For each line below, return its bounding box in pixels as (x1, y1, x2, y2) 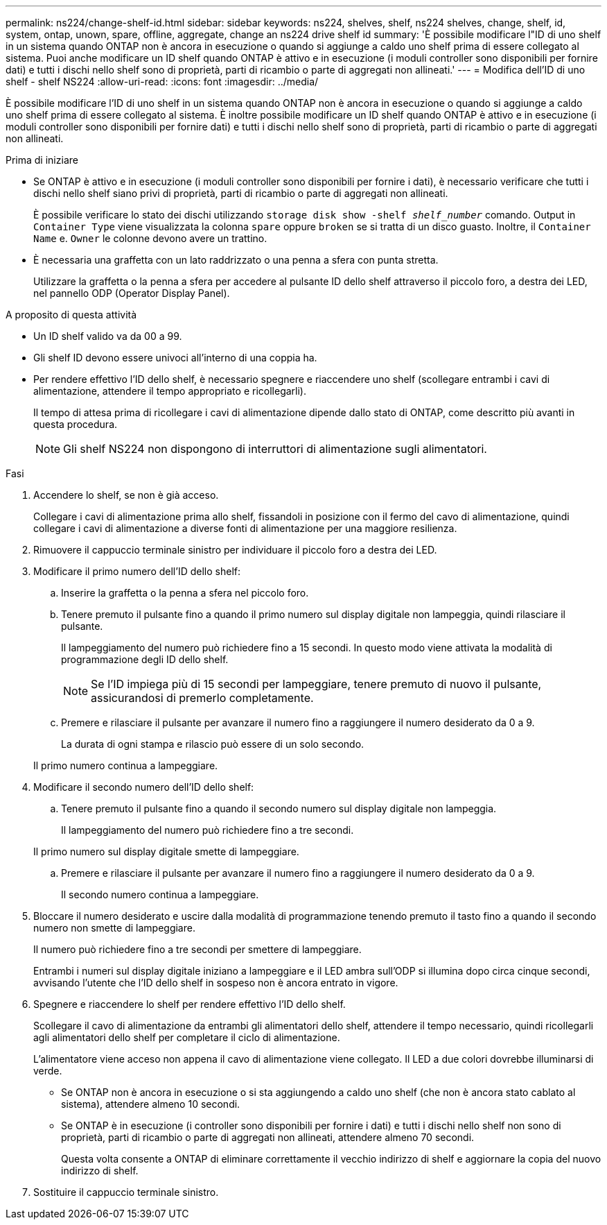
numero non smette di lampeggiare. (33, 922, 195, 934)
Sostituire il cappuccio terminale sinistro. (33, 1186, 219, 1198)
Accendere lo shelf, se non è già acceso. (33, 489, 219, 501)
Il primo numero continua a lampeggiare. (33, 760, 218, 771)
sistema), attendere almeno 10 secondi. (61, 1098, 240, 1110)
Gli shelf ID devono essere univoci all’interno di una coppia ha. (33, 352, 317, 363)
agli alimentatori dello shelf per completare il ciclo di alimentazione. (33, 1031, 340, 1043)
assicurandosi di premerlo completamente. (91, 691, 314, 705)
